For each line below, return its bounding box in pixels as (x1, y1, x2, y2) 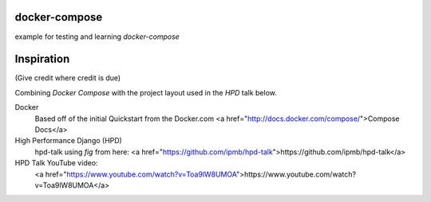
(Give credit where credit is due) (14, 73, 121, 83)
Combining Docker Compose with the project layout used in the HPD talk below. (14, 87, 277, 97)
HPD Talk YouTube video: (14, 158, 99, 168)
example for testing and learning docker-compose (14, 32, 180, 41)
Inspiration (14, 52, 70, 66)
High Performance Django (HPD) (14, 136, 123, 146)
